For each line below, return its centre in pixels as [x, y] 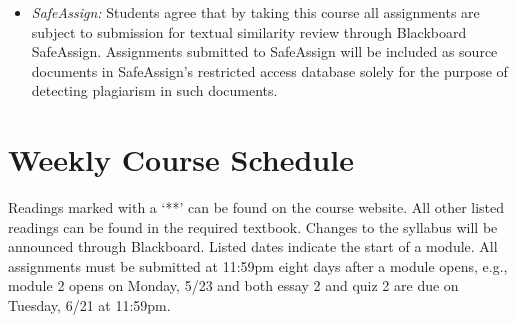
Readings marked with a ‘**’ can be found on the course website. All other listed [256, 207]
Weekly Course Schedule [181, 159]
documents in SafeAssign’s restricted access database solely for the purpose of [269, 70]
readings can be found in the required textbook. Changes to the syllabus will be [253, 226]
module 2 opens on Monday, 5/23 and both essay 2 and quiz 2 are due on [233, 285]
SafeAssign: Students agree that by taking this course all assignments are [255, 12]
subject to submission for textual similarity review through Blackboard [249, 31]
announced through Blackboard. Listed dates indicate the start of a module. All [253, 246]
